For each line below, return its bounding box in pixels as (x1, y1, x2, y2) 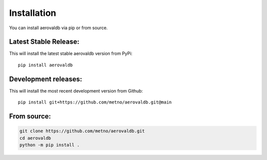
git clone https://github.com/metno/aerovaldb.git (19, 128, 145, 134)
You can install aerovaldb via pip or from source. (9, 25, 108, 31)
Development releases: (9, 75, 83, 83)
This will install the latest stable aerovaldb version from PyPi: (9, 51, 133, 56)
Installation (9, 7, 56, 18)
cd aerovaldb (19, 135, 51, 141)
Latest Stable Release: (9, 38, 80, 46)
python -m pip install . (19, 142, 80, 148)
